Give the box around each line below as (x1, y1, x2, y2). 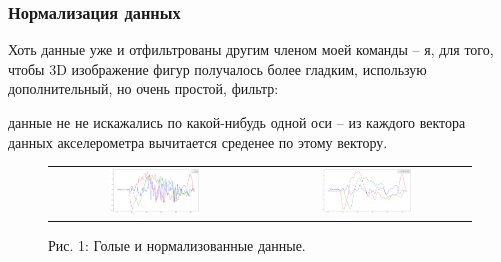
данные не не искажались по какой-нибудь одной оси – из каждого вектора (8, 112, 466, 132)
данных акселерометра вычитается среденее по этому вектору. (8, 131, 388, 152)
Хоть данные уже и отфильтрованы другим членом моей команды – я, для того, (8, 39, 494, 60)
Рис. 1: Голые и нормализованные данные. (48, 235, 306, 256)
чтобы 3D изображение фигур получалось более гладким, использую (8, 58, 427, 79)
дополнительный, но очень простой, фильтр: (8, 78, 279, 99)
